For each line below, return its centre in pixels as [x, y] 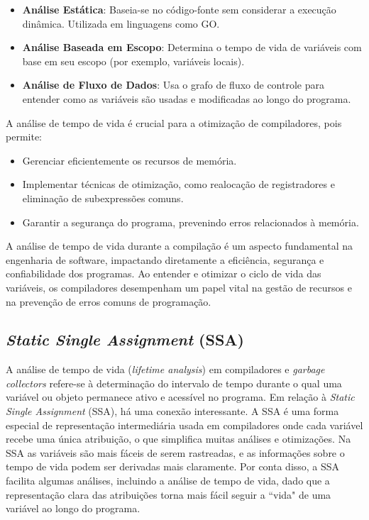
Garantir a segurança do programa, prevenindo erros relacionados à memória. [191, 222]
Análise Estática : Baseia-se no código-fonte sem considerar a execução [179, 9]
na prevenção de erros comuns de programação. [109, 301]
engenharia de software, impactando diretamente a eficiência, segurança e [165, 259]
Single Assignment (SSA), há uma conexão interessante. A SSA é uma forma [172, 411]
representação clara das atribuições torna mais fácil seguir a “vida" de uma [169, 494]
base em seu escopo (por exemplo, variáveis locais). [133, 61]
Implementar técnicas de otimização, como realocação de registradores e [178, 184]
